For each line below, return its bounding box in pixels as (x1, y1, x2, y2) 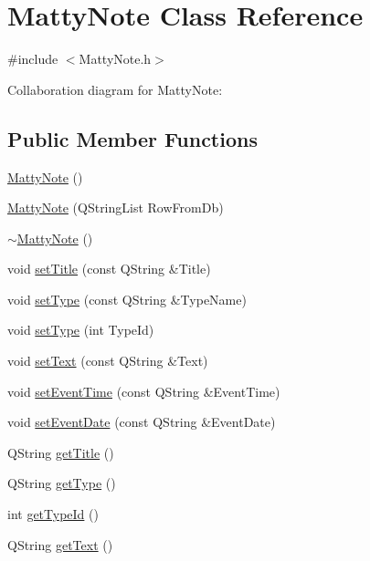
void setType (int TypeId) (7, 320, 154, 339)
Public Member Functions (7, 124, 258, 152)
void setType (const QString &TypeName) (7, 289, 247, 308)
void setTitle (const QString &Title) (7, 259, 211, 278)
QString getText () (7, 535, 113, 554)
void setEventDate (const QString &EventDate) (7, 412, 276, 431)
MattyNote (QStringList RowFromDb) (7, 198, 224, 217)
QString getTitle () (7, 442, 114, 462)
